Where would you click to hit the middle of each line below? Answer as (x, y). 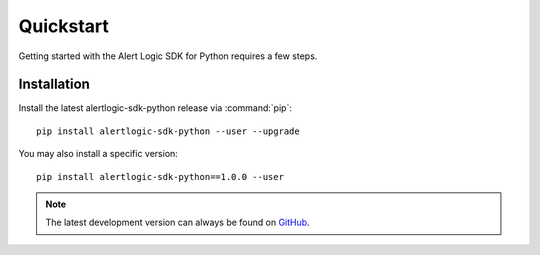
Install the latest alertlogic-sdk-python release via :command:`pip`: (155, 108)
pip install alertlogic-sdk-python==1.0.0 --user (160, 176)
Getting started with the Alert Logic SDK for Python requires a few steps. (168, 56)
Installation (54, 84)
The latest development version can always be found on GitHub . (177, 222)
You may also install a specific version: (98, 154)
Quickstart (64, 26)
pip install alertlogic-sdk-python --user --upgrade (168, 131)
